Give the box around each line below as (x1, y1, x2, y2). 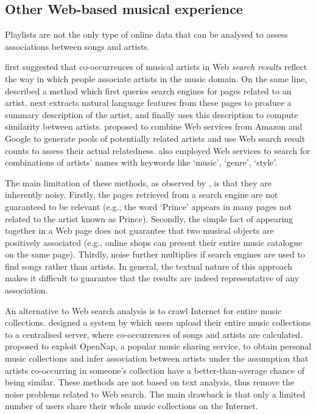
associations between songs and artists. (5, 40, 150, 52)
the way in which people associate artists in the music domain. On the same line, (5, 72, 307, 85)
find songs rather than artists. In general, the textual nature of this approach (5, 259, 292, 272)
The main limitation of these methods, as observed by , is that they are (5, 176, 272, 189)
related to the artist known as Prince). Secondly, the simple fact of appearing (5, 212, 293, 225)
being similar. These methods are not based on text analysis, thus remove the (5, 376, 295, 388)
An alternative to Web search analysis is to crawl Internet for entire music (5, 304, 282, 317)
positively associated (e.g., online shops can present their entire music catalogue (5, 236, 303, 248)
